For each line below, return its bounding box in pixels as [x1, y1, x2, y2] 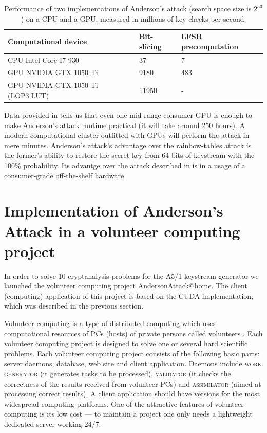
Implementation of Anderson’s [4, 200, 223, 221]
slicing [139, 41, 162, 51]
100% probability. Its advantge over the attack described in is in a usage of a [4, 159, 245, 170]
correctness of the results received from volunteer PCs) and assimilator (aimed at [4, 378, 261, 389]
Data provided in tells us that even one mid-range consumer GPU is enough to [4, 110, 253, 120]
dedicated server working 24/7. [4, 418, 101, 429]
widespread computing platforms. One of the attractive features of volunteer [4, 398, 244, 409]
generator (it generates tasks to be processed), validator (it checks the [4, 368, 231, 378]
